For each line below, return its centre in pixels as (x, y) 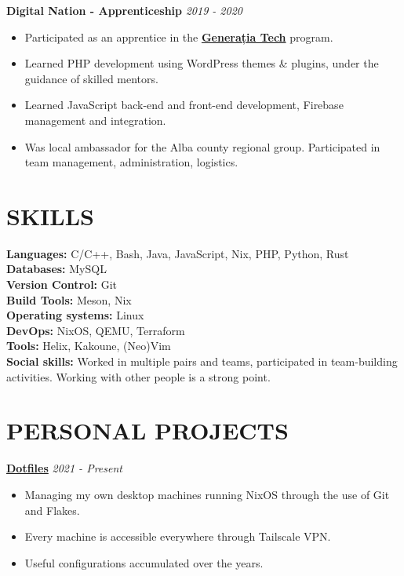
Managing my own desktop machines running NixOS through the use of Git (207, 494)
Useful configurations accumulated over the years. (144, 562)
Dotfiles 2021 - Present (64, 468)
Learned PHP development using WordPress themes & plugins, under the (202, 63)
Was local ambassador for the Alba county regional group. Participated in (202, 146)
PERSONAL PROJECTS (147, 430)
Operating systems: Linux (75, 315)
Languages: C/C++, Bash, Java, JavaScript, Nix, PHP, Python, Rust (178, 253)
